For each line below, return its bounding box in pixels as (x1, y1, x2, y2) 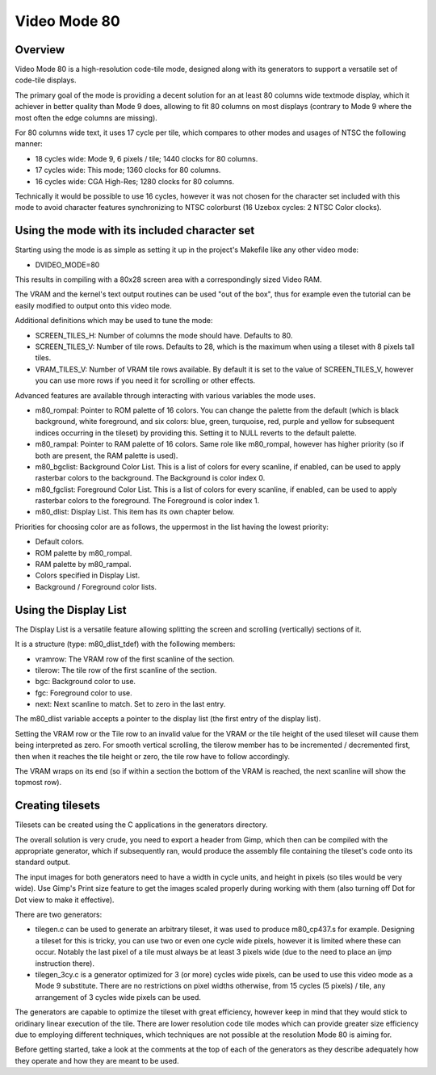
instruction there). (35, 958, 94, 968)
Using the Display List (15, 603, 127, 617)
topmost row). (15, 778, 62, 787)
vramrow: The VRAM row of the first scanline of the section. (35, 654, 235, 664)
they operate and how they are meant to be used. (15, 1056, 179, 1065)
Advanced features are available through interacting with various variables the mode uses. (15, 390, 317, 400)
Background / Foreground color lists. (35, 582, 157, 591)
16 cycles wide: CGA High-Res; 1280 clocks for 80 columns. (35, 176, 234, 186)
